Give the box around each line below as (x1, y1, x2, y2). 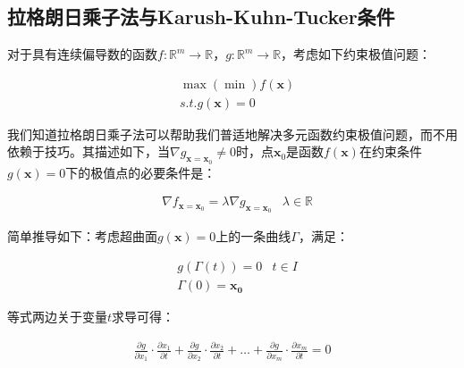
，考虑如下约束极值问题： (281, 45, 432, 63)
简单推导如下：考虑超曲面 (7, 227, 157, 246)
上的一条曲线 (215, 227, 291, 246)
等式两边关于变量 (7, 307, 107, 326)
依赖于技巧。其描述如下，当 (7, 142, 170, 161)
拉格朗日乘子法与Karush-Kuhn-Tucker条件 (7, 3, 395, 30)
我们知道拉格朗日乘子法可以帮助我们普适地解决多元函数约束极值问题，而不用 (7, 124, 458, 143)
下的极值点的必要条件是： (65, 163, 216, 181)
